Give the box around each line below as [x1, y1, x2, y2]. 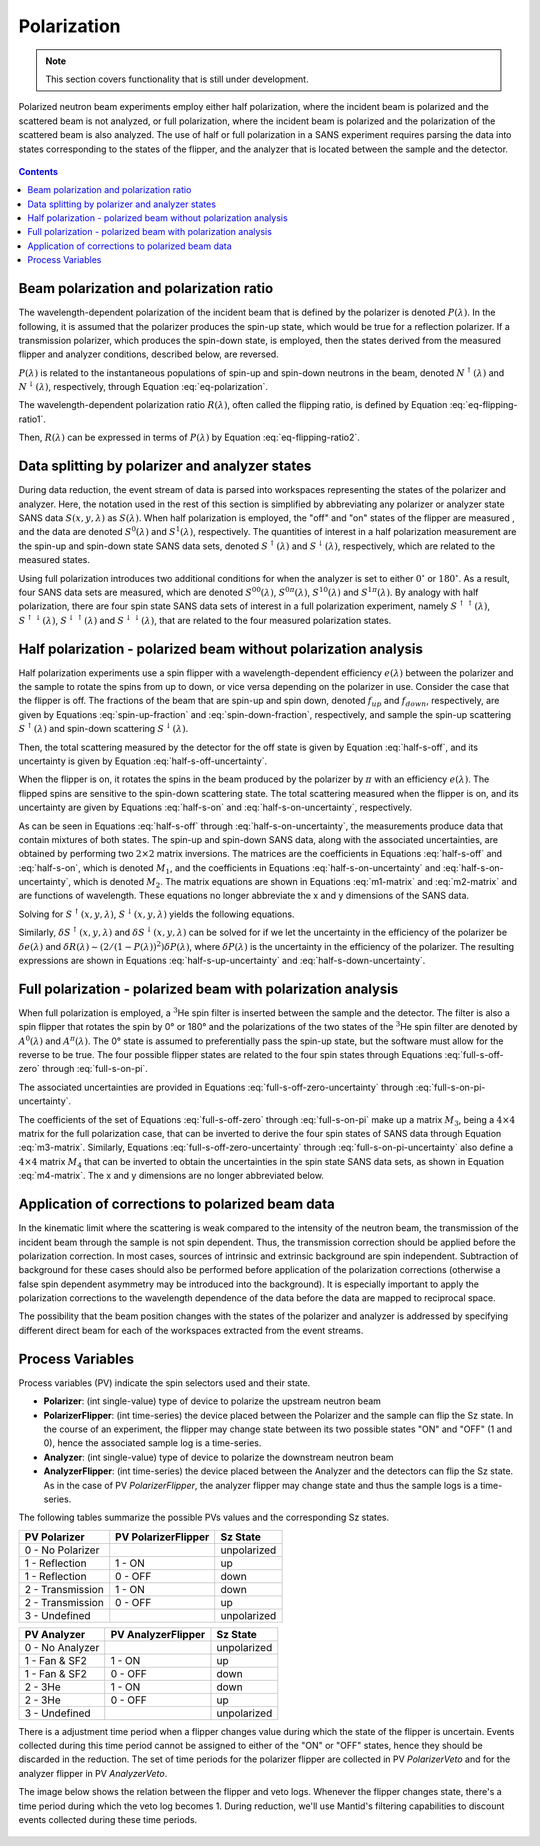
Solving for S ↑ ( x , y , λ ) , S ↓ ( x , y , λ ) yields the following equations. [18, 907, 295, 920]
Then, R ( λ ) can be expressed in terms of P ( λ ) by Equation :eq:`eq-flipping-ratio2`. [18, 431, 360, 444]
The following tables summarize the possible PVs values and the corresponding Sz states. [18, 1511, 390, 1524]
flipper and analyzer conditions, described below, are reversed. [18, 348, 279, 360]
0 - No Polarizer [24, 1543, 100, 1557]
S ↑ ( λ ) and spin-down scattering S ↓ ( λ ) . [18, 721, 189, 735]
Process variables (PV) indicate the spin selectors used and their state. [18, 1376, 311, 1389]
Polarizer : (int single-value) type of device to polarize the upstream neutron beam [43, 1395, 382, 1407]
